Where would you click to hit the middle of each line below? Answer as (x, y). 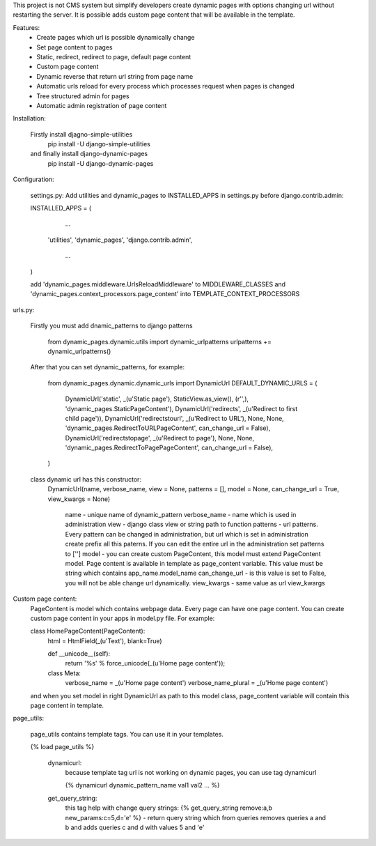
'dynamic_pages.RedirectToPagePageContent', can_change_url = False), (169, 448)
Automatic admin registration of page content (102, 105)
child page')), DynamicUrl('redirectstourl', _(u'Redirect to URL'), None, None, (175, 418)
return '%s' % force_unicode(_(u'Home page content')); (145, 663)
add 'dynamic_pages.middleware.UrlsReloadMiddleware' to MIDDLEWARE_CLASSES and (158, 284)
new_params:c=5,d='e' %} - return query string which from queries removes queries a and (196, 817)
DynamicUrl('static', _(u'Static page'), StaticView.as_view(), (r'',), (157, 399)
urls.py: (24, 309)
